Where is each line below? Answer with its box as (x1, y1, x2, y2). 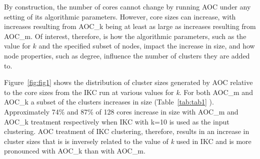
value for (4, 40, 30, 51)
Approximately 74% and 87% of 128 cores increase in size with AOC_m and (4, 106, 238, 116)
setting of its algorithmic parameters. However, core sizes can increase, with (4, 11, 236, 21)
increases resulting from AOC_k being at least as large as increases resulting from (4, 21, 256, 31)
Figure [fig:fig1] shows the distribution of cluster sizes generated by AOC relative (4, 77, 253, 87)
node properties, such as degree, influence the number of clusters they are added (4, 50, 250, 60)
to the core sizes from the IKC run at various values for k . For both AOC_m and (4, 86, 253, 97)
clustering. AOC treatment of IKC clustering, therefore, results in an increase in (4, 126, 249, 136)
